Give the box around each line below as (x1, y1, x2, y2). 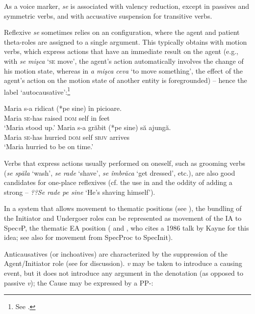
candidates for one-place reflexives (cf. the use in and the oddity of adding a (4, 177, 232, 187)
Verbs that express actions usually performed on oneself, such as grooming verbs (4, 157, 246, 168)
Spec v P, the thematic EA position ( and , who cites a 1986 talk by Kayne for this (4, 222, 249, 233)
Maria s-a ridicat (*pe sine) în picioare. (4, 103, 122, 113)
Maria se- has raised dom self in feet (4, 112, 110, 123)
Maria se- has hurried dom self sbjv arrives (4, 131, 129, 142)
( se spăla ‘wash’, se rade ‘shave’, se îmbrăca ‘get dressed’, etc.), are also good (4, 167, 235, 178)
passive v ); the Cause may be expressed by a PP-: (4, 277, 153, 288)
